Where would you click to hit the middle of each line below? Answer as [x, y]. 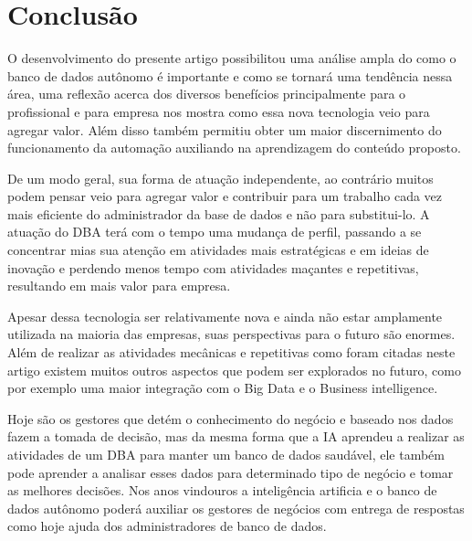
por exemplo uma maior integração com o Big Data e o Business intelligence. [223, 388]
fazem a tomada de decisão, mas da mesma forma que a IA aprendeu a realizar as [236, 436]
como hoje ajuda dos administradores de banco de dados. [167, 526]
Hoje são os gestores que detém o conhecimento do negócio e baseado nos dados [231, 418]
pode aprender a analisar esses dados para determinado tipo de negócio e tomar [231, 472]
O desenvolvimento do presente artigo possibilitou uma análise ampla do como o [232, 58]
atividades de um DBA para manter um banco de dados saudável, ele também [226, 454]
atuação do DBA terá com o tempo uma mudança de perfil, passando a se [215, 232]
